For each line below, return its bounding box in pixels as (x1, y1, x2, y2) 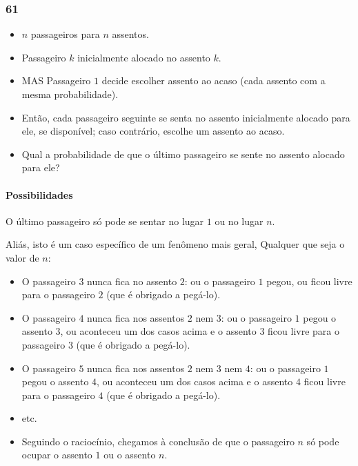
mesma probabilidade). (21, 87, 119, 101)
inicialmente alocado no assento (77, 50, 210, 64)
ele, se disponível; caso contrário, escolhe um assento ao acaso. (21, 124, 285, 138)
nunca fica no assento (87, 273, 177, 288)
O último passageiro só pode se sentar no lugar (6, 213, 204, 228)
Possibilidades (6, 187, 73, 202)
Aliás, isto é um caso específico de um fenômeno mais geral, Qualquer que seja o (6, 237, 345, 251)
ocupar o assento (21, 447, 92, 462)
